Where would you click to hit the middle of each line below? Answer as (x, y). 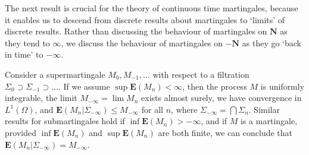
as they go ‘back (272, 42)
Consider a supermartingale (55, 74)
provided (21, 132)
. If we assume (84, 86)
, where (184, 109)
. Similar (264, 109)
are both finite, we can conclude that (225, 132)
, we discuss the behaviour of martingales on (142, 42)
